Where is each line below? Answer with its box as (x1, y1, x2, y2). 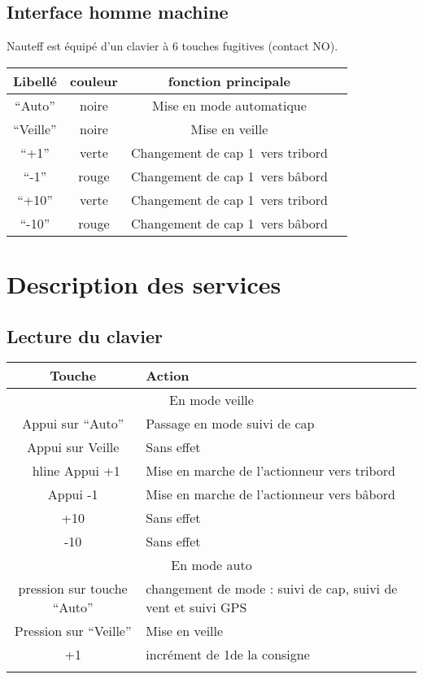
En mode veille (169, 390, 254, 410)
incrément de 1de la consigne (146, 645, 310, 664)
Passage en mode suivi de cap (146, 414, 315, 433)
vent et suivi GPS (146, 598, 247, 617)
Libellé (13, 71, 57, 90)
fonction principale (168, 71, 291, 90)
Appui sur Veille (26, 437, 120, 457)
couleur (69, 71, 118, 90)
